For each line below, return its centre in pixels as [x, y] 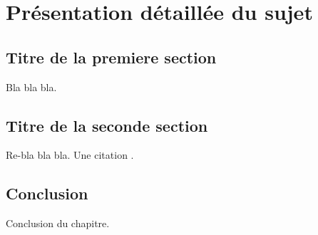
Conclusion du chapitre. [58, 223]
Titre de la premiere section [111, 57]
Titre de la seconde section [107, 125]
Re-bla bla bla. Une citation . [70, 155]
